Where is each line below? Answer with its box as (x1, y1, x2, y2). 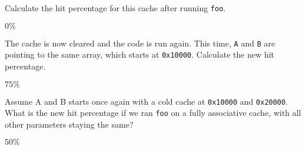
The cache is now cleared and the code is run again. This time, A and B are (5, 36, 275, 49)
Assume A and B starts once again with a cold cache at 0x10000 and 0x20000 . (5, 95, 288, 107)
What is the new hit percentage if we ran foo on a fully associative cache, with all (5, 106, 301, 119)
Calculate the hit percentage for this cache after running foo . (5, 2, 226, 14)
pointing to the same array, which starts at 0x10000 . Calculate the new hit (5, 48, 275, 61)
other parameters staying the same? (5, 118, 134, 130)
